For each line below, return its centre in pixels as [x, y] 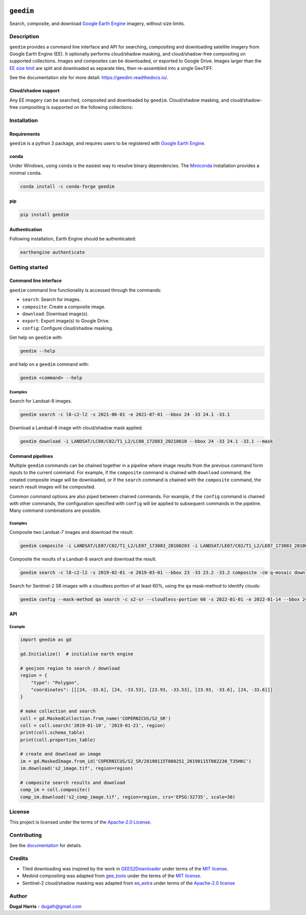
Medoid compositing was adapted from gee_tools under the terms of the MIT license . [112, 876]
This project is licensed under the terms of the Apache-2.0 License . [80, 822]
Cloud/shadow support [34, 91]
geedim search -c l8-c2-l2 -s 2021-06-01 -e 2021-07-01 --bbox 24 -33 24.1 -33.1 [125, 415]
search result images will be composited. [53, 487]
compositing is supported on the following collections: [76, 107]
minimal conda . [25, 173]
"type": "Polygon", [55, 683]
